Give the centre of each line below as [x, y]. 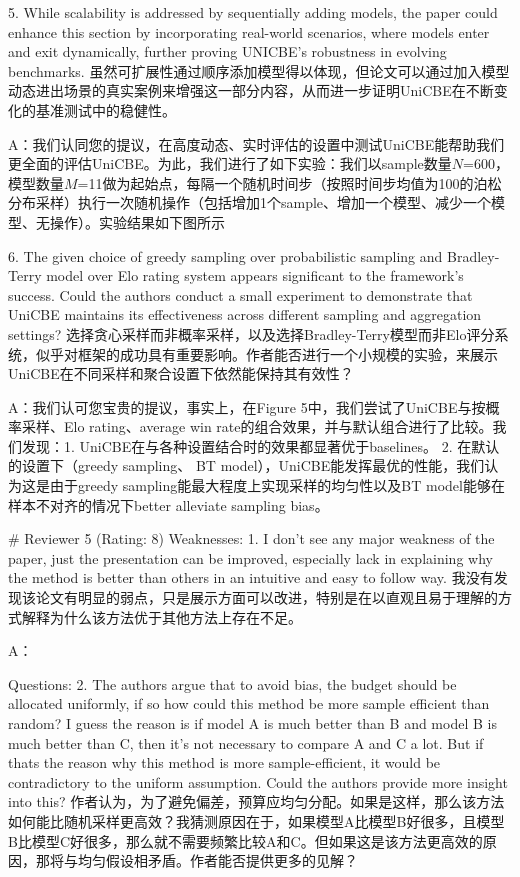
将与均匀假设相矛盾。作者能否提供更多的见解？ [203, 860]
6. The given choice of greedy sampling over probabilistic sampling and [225, 255]
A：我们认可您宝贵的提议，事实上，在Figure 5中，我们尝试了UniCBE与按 [247, 406]
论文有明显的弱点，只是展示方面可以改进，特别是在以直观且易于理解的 [266, 597]
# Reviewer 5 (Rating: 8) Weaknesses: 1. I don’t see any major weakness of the [251, 538]
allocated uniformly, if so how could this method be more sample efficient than [249, 703]
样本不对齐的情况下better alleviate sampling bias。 [168, 504]
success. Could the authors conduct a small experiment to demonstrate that [240, 294]
